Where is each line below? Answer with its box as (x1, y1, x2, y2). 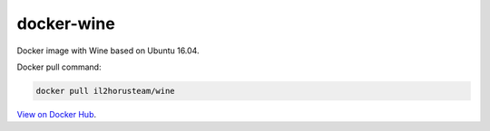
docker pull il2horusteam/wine (35, 86, 176, 96)
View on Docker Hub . (16, 108, 97, 119)
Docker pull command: (16, 61, 102, 72)
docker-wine (16, 14, 115, 33)
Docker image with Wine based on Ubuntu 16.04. (16, 45, 200, 56)
